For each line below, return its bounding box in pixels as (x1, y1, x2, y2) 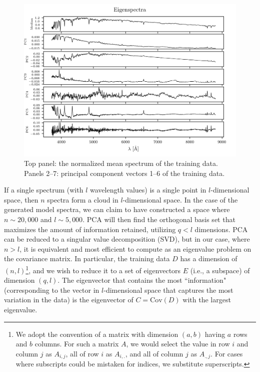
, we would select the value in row (126, 338, 230, 349)
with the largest (182, 294, 231, 305)
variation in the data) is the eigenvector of (4, 294, 133, 305)
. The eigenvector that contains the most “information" (57, 275, 226, 285)
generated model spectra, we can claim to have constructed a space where (4, 204, 230, 215)
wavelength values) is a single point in (89, 184, 206, 195)
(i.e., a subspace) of (190, 265, 250, 275)
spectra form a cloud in (47, 194, 118, 205)
